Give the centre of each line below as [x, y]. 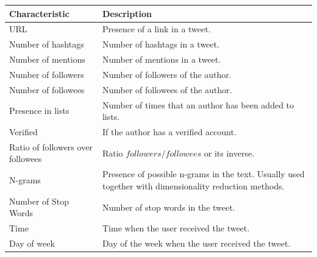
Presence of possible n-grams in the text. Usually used [203, 174]
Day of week [32, 243]
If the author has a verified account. [169, 132]
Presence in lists [39, 111]
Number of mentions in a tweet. [162, 59]
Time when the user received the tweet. [176, 228]
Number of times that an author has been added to [198, 104]
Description [127, 13]
